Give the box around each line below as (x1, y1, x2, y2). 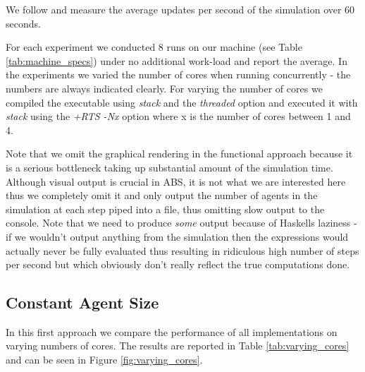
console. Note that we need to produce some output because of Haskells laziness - (6, 215, 357, 230)
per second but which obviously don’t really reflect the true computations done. (6, 257, 350, 272)
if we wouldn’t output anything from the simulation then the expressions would (6, 229, 349, 244)
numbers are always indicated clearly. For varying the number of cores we (6, 80, 323, 95)
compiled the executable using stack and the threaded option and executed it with (6, 95, 358, 109)
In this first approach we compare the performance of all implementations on (6, 324, 338, 339)
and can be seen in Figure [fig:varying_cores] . (6, 352, 203, 367)
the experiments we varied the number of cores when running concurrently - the (6, 67, 351, 82)
